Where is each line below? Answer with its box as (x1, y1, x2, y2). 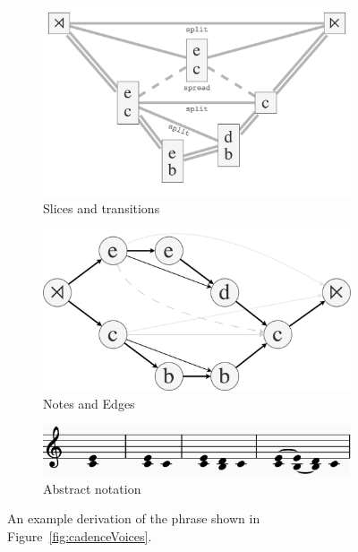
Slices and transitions (43, 198, 160, 217)
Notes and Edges (43, 393, 135, 412)
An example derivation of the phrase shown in (7, 509, 260, 528)
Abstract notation (43, 479, 141, 497)
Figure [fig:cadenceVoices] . (7, 526, 152, 545)
